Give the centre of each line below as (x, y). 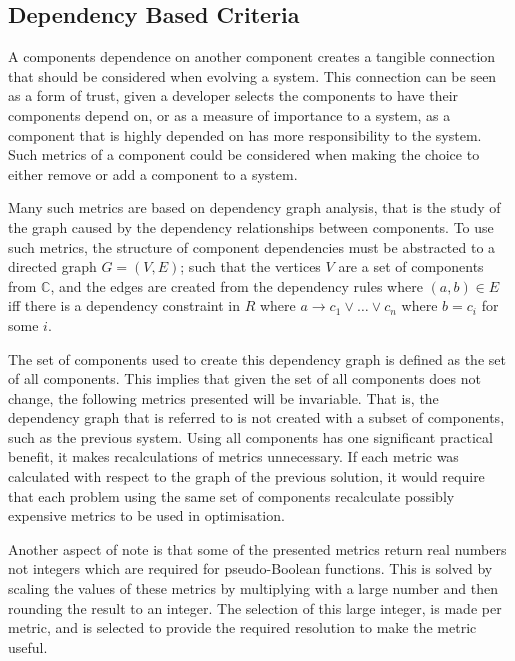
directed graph (52, 266)
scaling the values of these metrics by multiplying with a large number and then (253, 588)
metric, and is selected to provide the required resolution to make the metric (242, 627)
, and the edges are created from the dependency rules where (236, 285)
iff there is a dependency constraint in (124, 305)
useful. (28, 646)
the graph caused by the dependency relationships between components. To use (251, 226)
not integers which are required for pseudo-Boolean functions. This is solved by (250, 568)
